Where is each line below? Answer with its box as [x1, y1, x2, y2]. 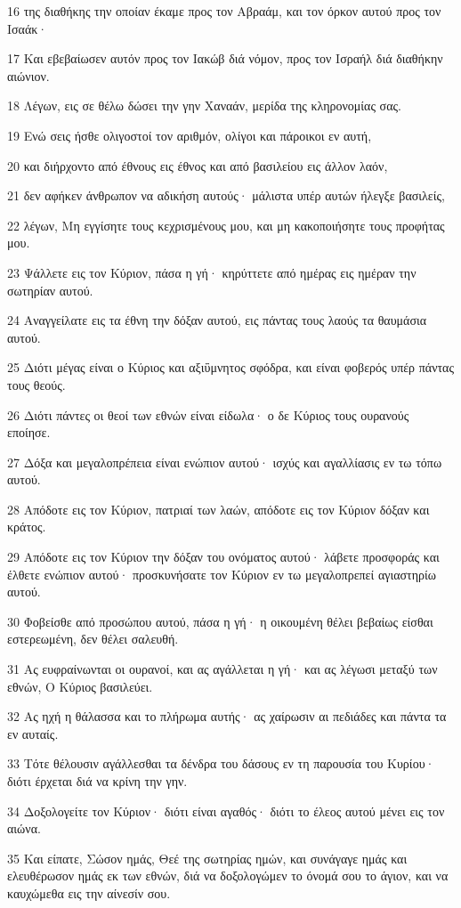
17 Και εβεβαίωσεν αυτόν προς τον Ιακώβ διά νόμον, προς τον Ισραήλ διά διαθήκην [7, 49, 443, 68]
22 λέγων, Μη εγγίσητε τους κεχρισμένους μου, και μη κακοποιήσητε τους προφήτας [7, 215, 445, 234]
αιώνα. [7, 819, 41, 838]
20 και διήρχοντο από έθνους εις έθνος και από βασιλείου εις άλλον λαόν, [7, 156, 388, 174]
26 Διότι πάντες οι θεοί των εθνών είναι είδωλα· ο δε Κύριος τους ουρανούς [7, 405, 409, 424]
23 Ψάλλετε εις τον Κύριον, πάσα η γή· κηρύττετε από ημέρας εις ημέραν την [7, 263, 417, 281]
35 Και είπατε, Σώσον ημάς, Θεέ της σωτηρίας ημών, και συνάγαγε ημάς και [7, 848, 408, 867]
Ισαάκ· [7, 19, 48, 37]
